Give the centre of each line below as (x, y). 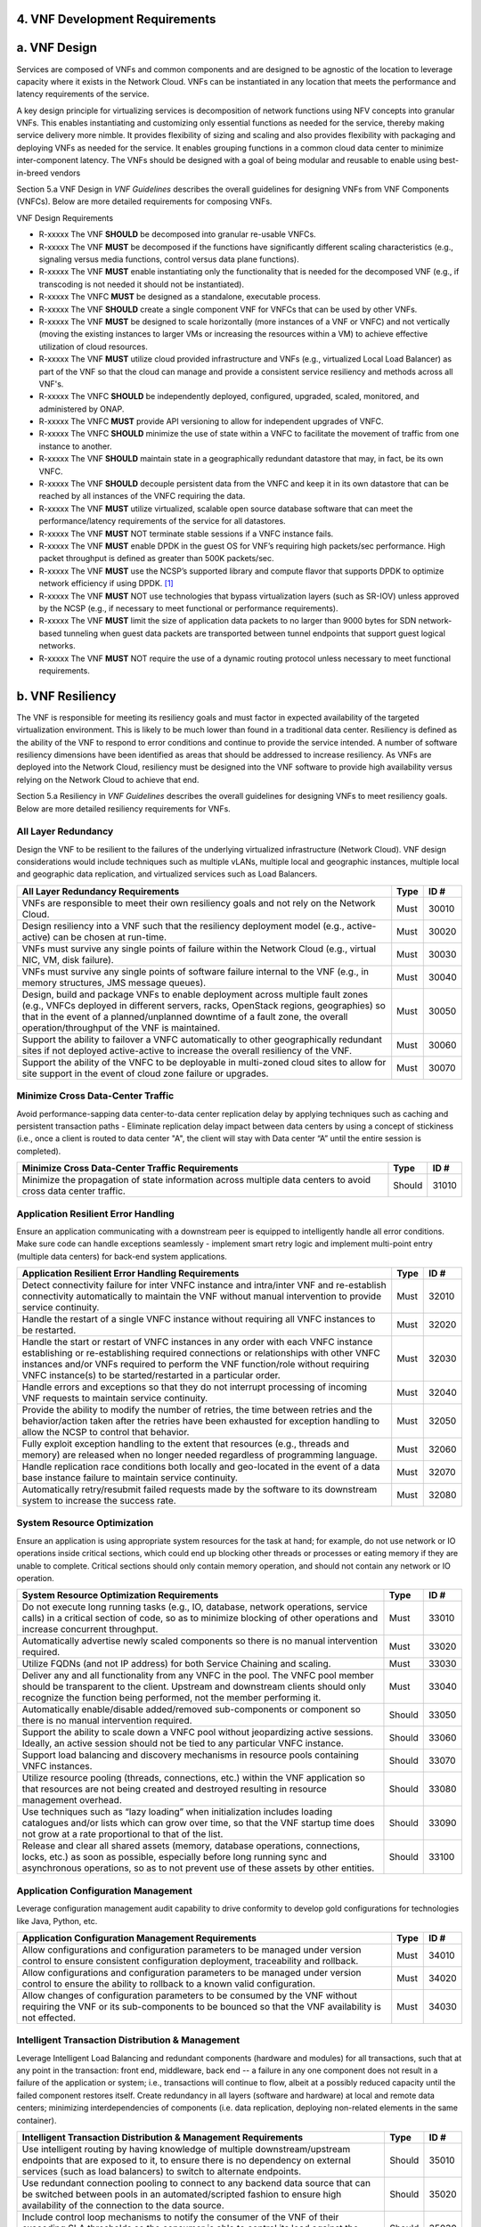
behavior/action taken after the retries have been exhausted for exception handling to (201, 1421)
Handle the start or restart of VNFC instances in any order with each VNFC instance (197, 1342)
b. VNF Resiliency (66, 696)
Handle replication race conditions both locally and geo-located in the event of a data (201, 1467)
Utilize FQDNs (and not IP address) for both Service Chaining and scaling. (176, 1664)
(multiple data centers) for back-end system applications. (122, 1256)
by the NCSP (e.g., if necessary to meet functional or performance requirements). (188, 608)
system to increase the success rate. (99, 1501)
